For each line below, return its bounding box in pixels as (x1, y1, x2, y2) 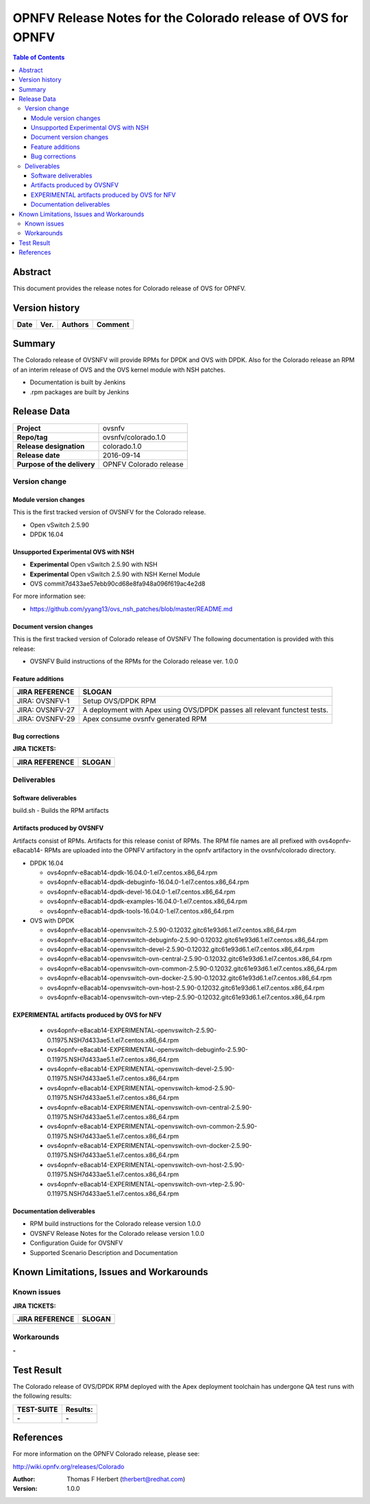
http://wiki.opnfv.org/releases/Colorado (12, 1462, 125, 1470)
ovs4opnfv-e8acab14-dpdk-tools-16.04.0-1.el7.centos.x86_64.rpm (47, 907, 234, 915)
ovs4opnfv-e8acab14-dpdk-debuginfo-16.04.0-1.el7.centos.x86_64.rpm (47, 878, 249, 886)
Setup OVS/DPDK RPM (82, 696, 157, 706)
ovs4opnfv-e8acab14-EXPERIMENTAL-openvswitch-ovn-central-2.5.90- (47, 1103, 253, 1111)
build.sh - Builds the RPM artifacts (12, 807, 109, 815)
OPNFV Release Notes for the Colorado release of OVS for (12, 10, 349, 25)
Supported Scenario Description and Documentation (29, 1248, 178, 1256)
